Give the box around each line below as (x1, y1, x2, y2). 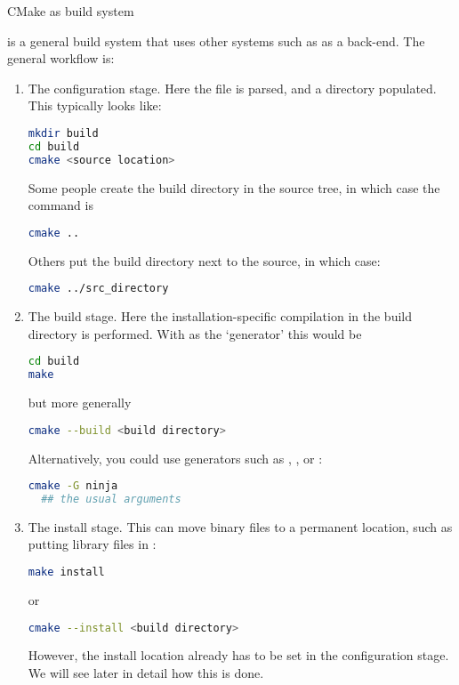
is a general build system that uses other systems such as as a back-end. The (7, 31, 425, 50)
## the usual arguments (41, 493, 181, 505)
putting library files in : (28, 535, 157, 553)
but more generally (28, 393, 132, 412)
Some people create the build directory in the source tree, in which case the (28, 178, 440, 197)
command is (28, 196, 93, 214)
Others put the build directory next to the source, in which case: (28, 251, 381, 270)
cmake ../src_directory (28, 282, 169, 295)
